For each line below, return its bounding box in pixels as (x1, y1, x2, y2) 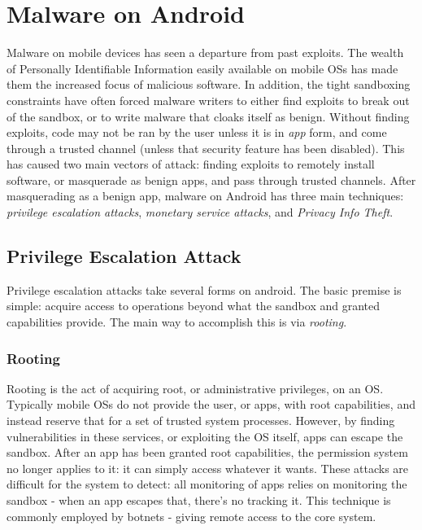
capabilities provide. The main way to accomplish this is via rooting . (7, 313, 347, 331)
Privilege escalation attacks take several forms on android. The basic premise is (7, 281, 402, 298)
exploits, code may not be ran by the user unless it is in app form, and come (7, 124, 387, 141)
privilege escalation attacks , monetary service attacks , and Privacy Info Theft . (7, 204, 394, 221)
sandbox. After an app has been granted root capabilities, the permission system (7, 444, 408, 461)
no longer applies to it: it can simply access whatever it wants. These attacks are (7, 459, 409, 476)
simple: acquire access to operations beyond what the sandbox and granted (7, 297, 381, 314)
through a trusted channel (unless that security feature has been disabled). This (7, 139, 405, 156)
